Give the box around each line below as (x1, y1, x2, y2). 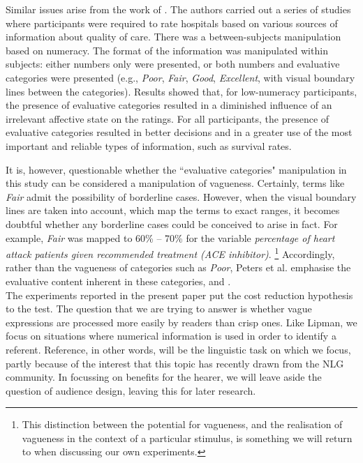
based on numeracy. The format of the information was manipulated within (6, 43, 328, 57)
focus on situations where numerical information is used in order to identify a (6, 328, 336, 343)
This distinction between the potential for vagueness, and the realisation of (22, 417, 343, 432)
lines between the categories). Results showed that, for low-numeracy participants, (6, 84, 357, 98)
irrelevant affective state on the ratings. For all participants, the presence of (6, 111, 329, 126)
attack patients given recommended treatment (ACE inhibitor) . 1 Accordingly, (6, 245, 335, 261)
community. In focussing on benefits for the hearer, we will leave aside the (6, 370, 322, 384)
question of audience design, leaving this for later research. (6, 383, 256, 397)
